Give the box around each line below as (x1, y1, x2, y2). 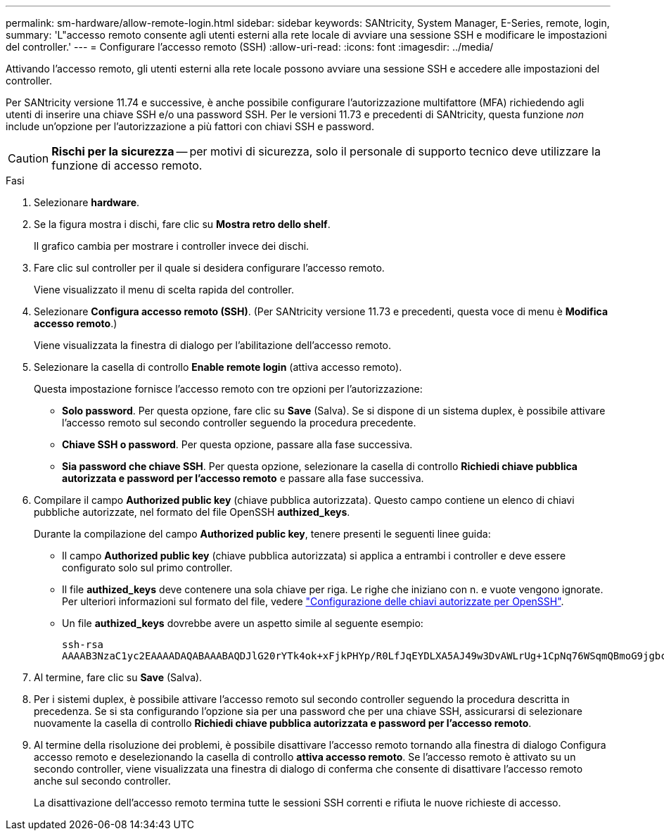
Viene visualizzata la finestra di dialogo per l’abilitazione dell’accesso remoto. (34, 339, 392, 351)
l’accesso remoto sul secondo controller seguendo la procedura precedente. (62, 417, 416, 429)
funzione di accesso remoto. (51, 158, 203, 172)
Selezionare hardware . (34, 196, 140, 208)
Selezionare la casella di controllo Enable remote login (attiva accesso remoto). (34, 361, 402, 373)
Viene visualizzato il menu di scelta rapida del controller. (34, 284, 294, 296)
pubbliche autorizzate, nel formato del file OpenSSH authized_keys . (34, 506, 350, 518)
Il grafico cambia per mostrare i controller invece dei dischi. (34, 240, 309, 252)
